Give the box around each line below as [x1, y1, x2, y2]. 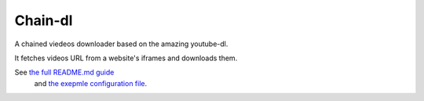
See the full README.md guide [14, 67, 115, 78]
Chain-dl [14, 12, 73, 29]
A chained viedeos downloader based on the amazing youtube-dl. [14, 39, 228, 49]
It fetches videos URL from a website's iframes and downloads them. [14, 53, 238, 63]
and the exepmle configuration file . [34, 78, 148, 88]
